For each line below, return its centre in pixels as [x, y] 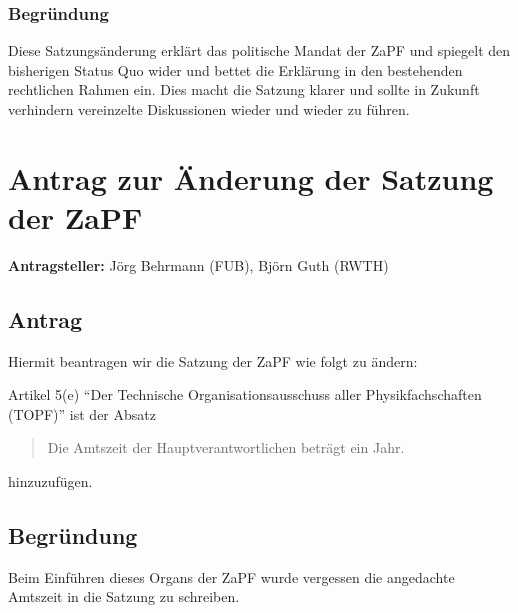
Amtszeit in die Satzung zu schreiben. [124, 596]
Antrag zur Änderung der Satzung [251, 177]
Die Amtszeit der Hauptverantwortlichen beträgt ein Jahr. [226, 447]
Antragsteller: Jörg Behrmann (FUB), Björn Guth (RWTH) [198, 264]
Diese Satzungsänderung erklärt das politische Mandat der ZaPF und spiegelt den [259, 50]
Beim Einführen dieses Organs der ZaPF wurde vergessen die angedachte [231, 576]
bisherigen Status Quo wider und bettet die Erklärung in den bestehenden [235, 69]
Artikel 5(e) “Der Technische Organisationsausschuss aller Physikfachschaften [245, 394]
